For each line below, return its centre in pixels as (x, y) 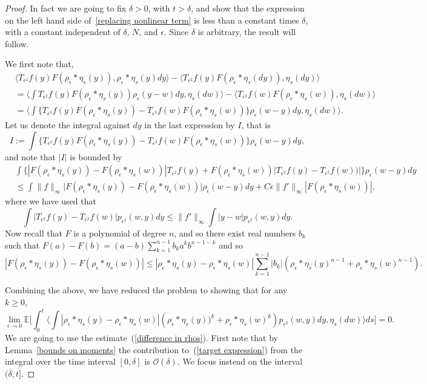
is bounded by (96, 156)
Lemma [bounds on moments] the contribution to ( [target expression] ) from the (154, 349)
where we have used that (51, 201)
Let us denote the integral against (68, 125)
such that (22, 245)
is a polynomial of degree (120, 233)
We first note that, (39, 64)
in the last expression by (190, 125)
